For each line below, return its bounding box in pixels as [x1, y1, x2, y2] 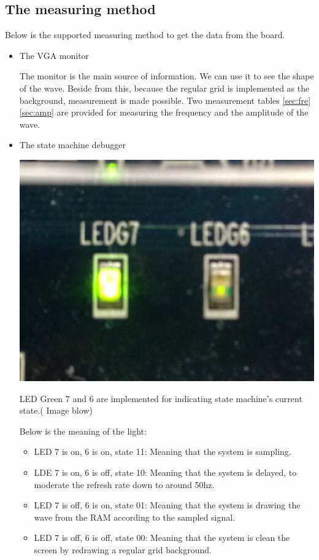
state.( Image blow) [19, 404, 93, 417]
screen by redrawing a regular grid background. [34, 543, 212, 556]
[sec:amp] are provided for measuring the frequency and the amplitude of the [19, 106, 309, 119]
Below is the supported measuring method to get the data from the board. [5, 28, 285, 41]
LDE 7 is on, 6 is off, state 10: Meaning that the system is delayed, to [34, 466, 297, 479]
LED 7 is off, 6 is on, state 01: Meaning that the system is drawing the [34, 499, 301, 511]
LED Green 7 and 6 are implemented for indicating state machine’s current [19, 392, 302, 404]
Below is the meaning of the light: [19, 424, 147, 437]
